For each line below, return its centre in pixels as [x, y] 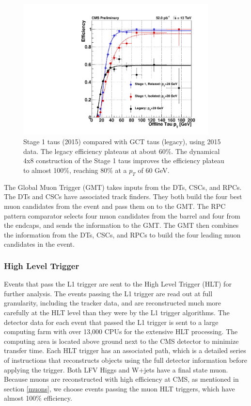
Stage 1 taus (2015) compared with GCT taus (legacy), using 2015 [122, 142]
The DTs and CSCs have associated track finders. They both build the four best [123, 196]
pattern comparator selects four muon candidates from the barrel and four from [122, 215]
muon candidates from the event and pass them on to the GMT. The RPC [115, 206]
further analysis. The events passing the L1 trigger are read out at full [108, 293]
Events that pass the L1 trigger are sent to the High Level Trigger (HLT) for [118, 284]
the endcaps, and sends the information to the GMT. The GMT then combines [121, 225]
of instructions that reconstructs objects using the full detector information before [126, 360]
